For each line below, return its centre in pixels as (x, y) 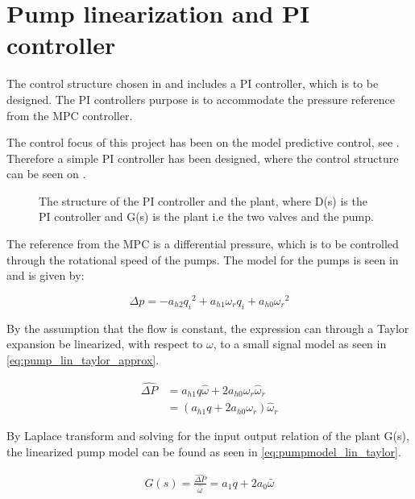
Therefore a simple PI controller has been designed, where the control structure (203, 158)
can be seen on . (46, 174)
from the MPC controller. (70, 115)
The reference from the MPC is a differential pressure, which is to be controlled (203, 244)
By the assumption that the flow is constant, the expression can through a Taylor (208, 328)
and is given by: (46, 275)
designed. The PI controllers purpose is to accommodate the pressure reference (201, 99)
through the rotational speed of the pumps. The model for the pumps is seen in (203, 259)
